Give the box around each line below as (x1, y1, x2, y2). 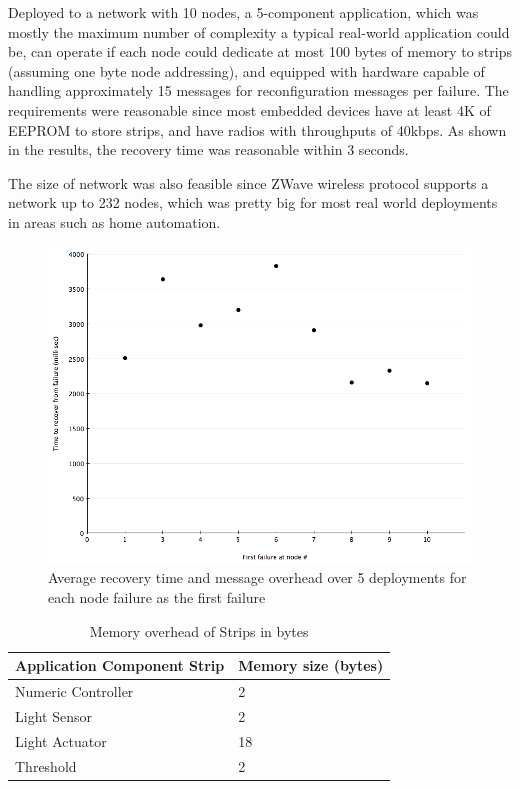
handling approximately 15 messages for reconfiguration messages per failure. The (8, 80, 509, 101)
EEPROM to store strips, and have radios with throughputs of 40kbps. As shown (8, 119, 507, 140)
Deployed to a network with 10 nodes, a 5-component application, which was (8, 2, 479, 22)
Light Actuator (15, 730, 107, 751)
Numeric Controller (15, 681, 134, 702)
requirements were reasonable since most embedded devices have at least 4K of (8, 99, 491, 120)
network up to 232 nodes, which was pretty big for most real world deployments (8, 192, 498, 213)
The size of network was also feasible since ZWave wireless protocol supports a (8, 172, 489, 193)
